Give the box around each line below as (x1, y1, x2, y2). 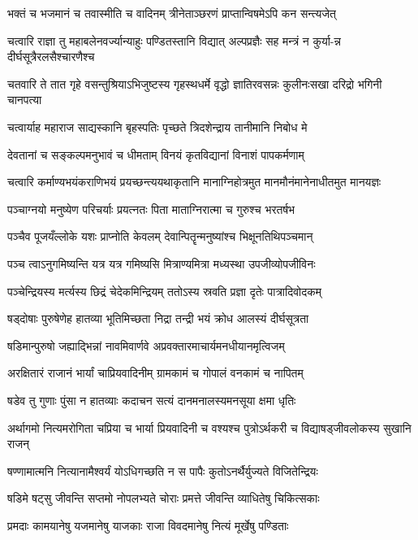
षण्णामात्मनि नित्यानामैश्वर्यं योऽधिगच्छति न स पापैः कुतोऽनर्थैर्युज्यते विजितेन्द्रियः (7, 462, 318, 479)
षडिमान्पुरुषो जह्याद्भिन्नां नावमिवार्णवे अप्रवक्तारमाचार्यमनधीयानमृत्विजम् (7, 337, 285, 354)
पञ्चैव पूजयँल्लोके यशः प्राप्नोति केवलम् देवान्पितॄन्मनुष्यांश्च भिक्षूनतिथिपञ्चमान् (7, 228, 313, 245)
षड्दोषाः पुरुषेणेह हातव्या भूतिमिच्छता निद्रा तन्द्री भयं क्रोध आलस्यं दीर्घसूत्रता (7, 310, 309, 327)
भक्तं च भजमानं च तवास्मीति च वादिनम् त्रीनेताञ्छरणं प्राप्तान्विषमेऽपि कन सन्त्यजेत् (7, 5, 336, 21)
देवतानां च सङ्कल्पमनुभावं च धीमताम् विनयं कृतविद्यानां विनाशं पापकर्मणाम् (7, 146, 304, 163)
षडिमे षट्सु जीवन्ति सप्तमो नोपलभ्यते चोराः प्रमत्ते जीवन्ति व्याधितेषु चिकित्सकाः (7, 490, 320, 507)
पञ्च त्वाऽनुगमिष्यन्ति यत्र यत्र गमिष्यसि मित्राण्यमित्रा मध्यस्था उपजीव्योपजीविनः (7, 255, 316, 272)
